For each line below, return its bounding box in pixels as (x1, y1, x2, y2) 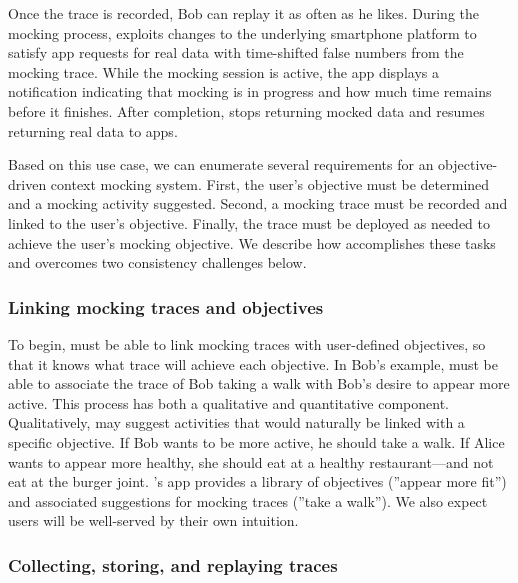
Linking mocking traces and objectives (8, 294, 324, 319)
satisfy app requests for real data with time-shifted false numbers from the (8, 42, 464, 63)
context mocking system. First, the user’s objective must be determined (50, 173, 490, 194)
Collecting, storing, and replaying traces (8, 552, 338, 577)
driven (8, 173, 47, 194)
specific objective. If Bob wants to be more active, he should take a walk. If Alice (8, 431, 505, 452)
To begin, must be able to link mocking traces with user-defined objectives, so (8, 333, 486, 354)
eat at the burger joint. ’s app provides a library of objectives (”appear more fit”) (8, 471, 507, 492)
